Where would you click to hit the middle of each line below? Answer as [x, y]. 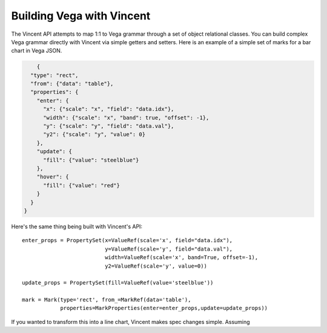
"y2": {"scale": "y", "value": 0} [94, 134]
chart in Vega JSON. [37, 51]
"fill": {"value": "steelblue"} [91, 160]
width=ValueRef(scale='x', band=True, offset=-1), [182, 258]
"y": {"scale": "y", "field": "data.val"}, [109, 126]
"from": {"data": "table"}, [72, 84]
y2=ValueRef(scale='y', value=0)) [156, 266]
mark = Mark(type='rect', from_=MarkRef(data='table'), [107, 300]
